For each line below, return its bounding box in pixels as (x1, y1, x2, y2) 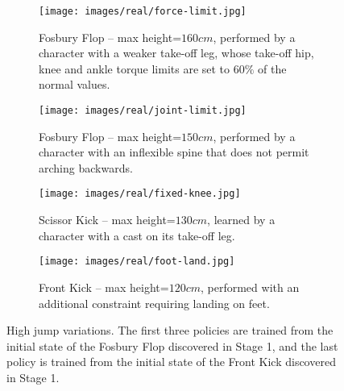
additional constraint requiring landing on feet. (39, 294, 270, 311)
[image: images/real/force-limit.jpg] (39, 6, 247, 17)
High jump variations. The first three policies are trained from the (6, 322, 334, 339)
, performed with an (201, 278, 300, 295)
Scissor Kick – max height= (39, 211, 176, 228)
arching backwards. (39, 159, 133, 176)
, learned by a (207, 211, 276, 228)
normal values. (39, 76, 110, 93)
